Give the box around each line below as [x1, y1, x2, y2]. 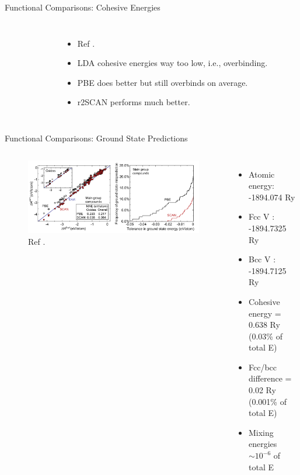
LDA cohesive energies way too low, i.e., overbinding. [77, 57, 268, 69]
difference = [248, 372, 292, 384]
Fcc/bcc [248, 360, 277, 373]
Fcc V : [248, 210, 275, 223]
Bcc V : [248, 253, 276, 265]
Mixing [248, 426, 274, 438]
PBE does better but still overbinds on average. [77, 76, 248, 88]
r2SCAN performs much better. [77, 96, 190, 108]
